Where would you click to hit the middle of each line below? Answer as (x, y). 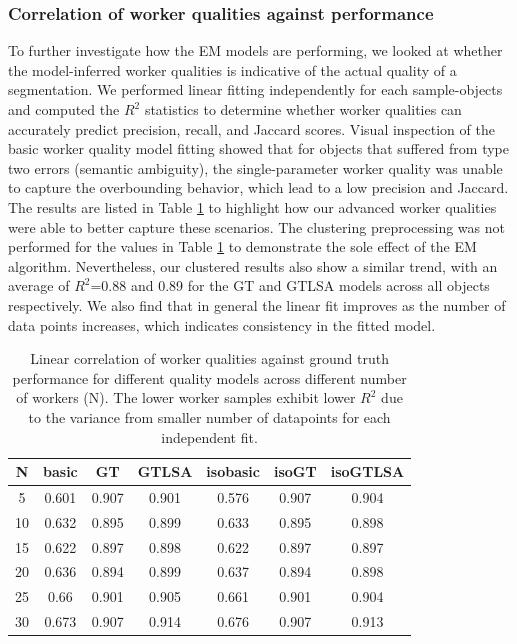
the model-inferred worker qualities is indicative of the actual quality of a (232, 69)
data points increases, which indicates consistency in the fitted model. (222, 324)
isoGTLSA (367, 471)
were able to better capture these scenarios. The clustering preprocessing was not (256, 226)
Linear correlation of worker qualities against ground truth (210, 358)
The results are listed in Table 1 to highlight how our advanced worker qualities (252, 206)
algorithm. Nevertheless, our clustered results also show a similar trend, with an (253, 265)
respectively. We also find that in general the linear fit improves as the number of (257, 304)
